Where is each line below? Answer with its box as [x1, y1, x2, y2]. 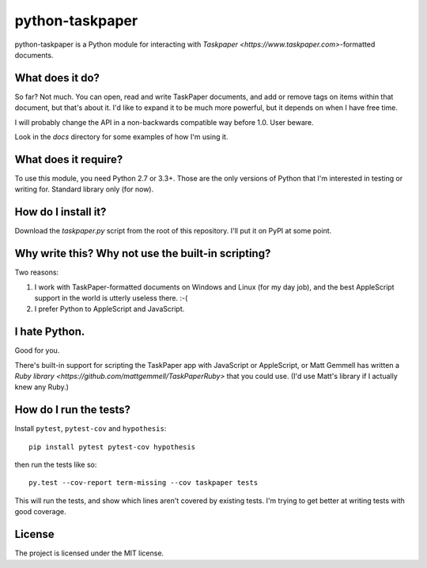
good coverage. [14, 507, 66, 517]
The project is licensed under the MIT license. [14, 548, 164, 558]
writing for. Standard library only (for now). [14, 184, 154, 194]
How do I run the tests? [14, 403, 130, 417]
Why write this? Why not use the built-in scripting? [14, 247, 271, 260]
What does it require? [14, 153, 123, 166]
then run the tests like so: [14, 460, 97, 470]
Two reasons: [14, 267, 59, 277]
